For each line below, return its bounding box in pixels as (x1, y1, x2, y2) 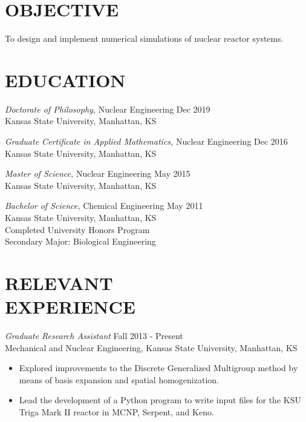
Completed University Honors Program (5, 223, 150, 236)
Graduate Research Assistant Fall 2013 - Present (5, 329, 183, 342)
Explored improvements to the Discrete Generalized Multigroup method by (19, 361, 298, 374)
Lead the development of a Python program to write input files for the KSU (19, 394, 301, 406)
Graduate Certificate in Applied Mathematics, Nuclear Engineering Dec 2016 (5, 135, 288, 148)
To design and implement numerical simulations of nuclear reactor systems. (5, 32, 284, 45)
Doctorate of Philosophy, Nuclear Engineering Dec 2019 (5, 102, 210, 115)
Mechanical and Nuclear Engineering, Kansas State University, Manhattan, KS (5, 341, 298, 354)
